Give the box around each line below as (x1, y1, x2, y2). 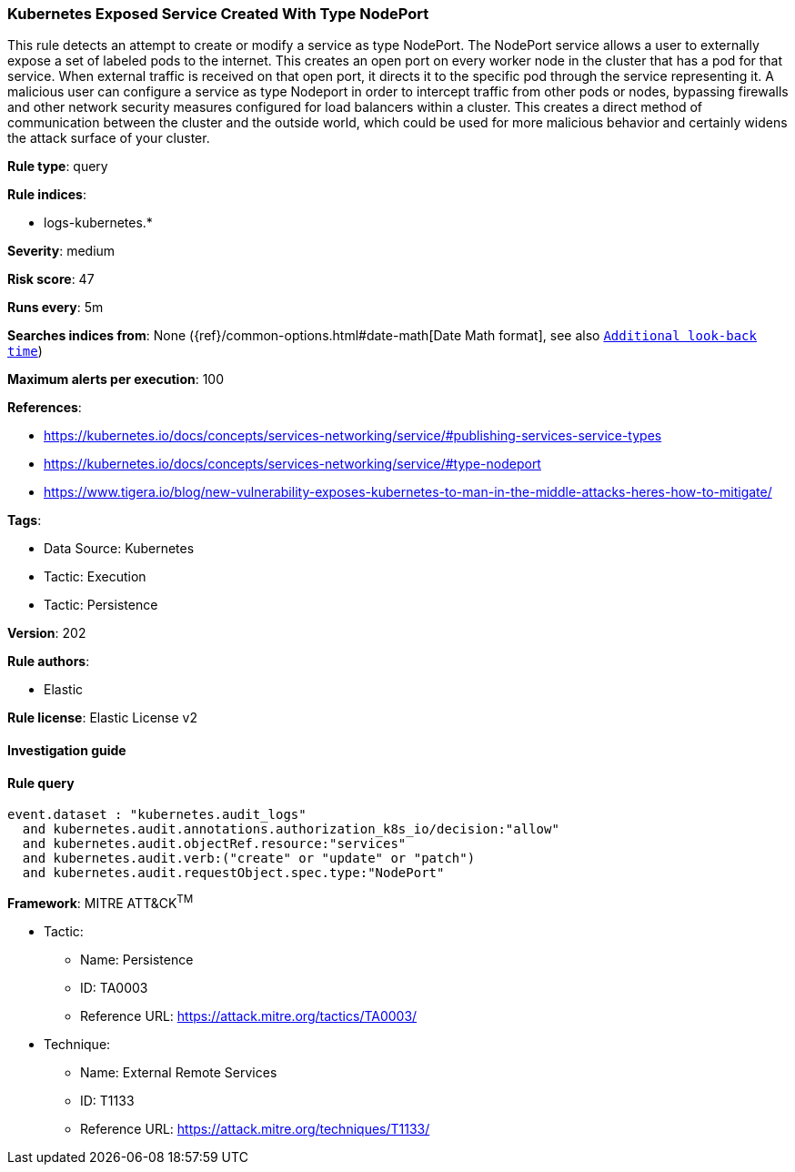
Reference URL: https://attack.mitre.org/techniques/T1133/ (80, 1120, 430, 1137)
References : (7, 399, 82, 416)
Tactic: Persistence (44, 597, 158, 613)
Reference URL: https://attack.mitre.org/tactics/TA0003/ (80, 1007, 418, 1024)
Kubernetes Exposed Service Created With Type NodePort (7, 5, 429, 23)
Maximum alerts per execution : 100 (7, 371, 225, 388)
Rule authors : (7, 653, 90, 670)
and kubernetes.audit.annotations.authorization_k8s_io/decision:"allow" (22, 822, 559, 837)
